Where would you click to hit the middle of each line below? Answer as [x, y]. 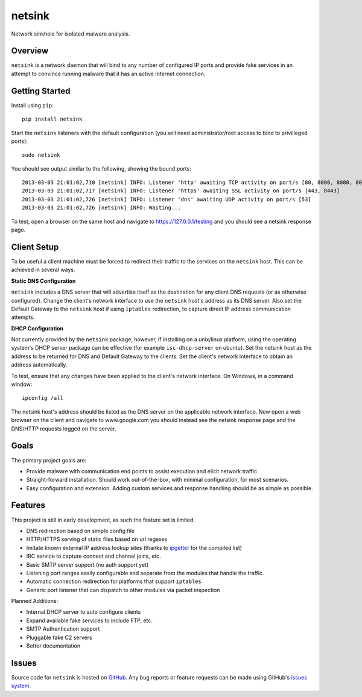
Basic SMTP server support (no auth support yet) [87, 564]
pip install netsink [52, 119]
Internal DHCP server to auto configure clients [84, 612]
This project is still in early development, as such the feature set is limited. [103, 520]
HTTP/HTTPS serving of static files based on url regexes [97, 539]
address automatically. [39, 365]
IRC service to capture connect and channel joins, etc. [94, 556]
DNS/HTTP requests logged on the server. [64, 429]
